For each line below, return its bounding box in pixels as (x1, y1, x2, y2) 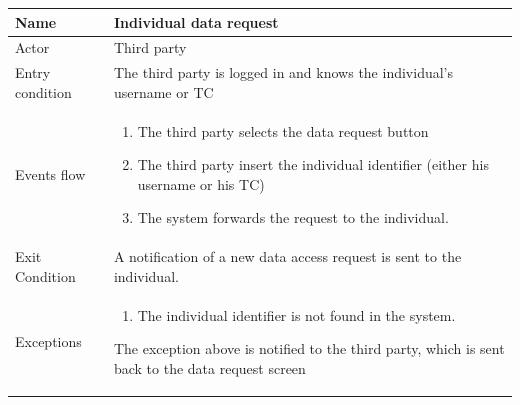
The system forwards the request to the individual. (137, 207, 449, 228)
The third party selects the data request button (137, 120, 429, 141)
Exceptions (15, 331, 82, 352)
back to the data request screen (113, 357, 306, 378)
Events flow (15, 164, 86, 185)
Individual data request (113, 11, 279, 32)
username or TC (113, 81, 214, 102)
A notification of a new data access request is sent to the (113, 246, 462, 267)
